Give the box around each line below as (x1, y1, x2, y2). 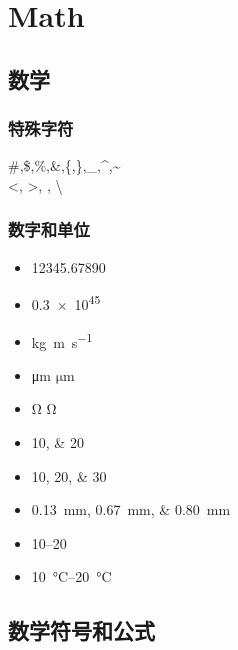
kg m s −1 (31, 328, 93, 352)
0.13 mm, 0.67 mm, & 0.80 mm (31, 499, 231, 520)
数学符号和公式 (8, 615, 155, 646)
